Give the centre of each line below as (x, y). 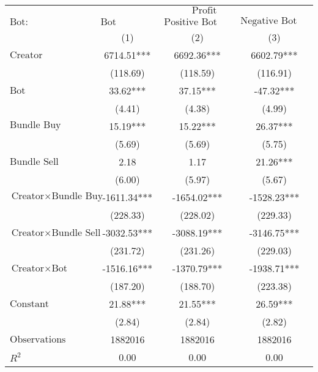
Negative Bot (269, 21)
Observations (38, 340)
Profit (204, 10)
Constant (30, 304)
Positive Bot (191, 22)
